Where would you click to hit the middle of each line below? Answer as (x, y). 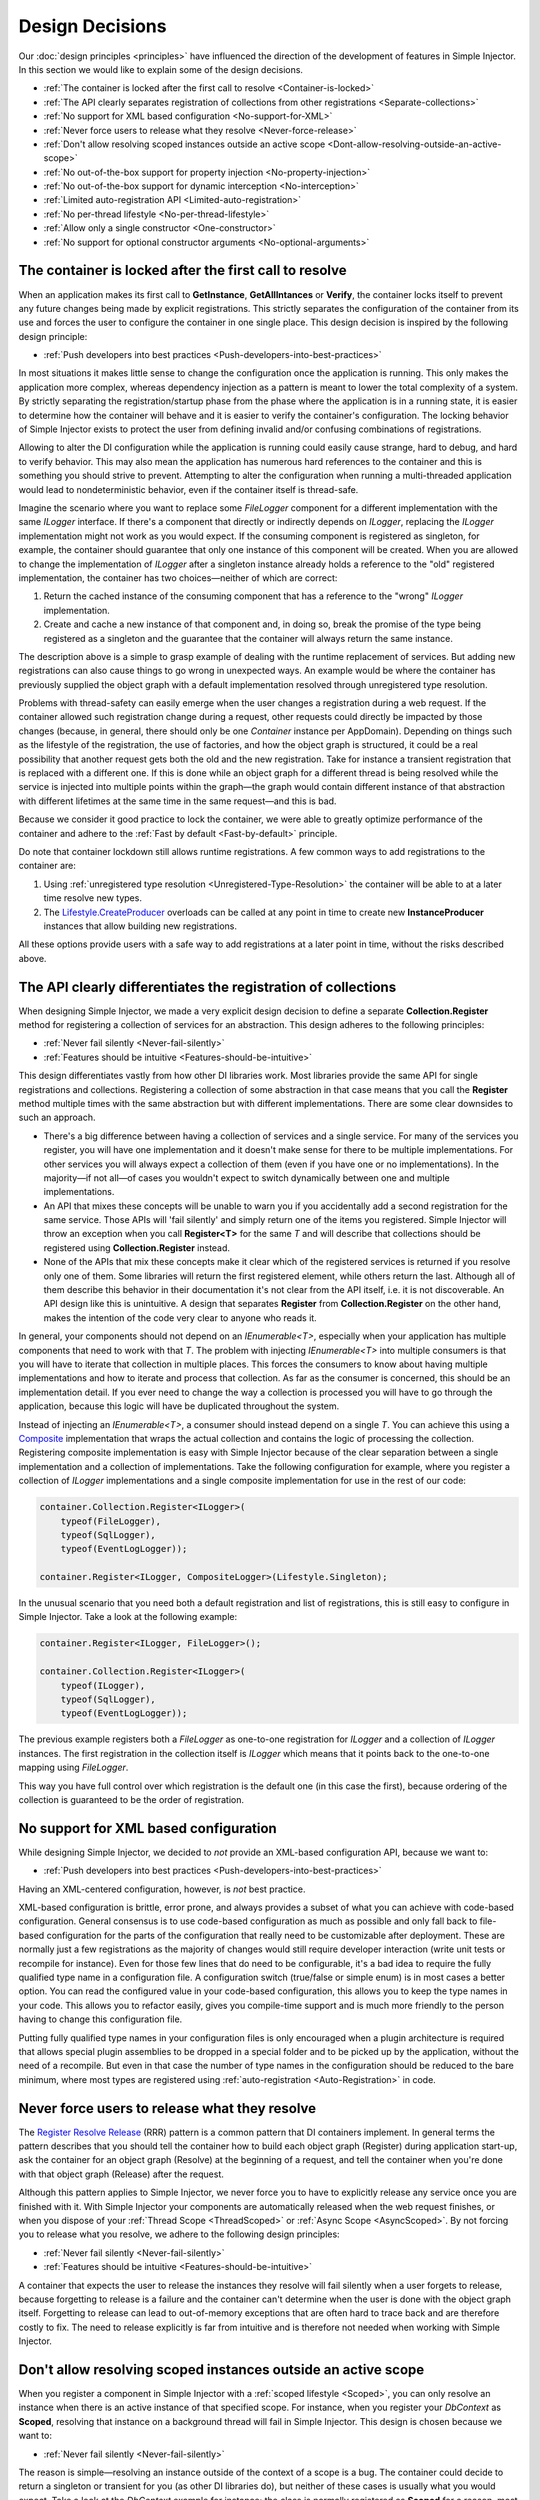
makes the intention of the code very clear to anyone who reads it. (180, 1317)
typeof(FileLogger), (111, 1521)
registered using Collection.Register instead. (136, 1247)
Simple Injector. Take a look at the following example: (128, 1617)
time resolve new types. (92, 898)
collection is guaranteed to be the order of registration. (131, 1799)
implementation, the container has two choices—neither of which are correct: (178, 577)
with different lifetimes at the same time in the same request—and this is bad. (177, 801)
